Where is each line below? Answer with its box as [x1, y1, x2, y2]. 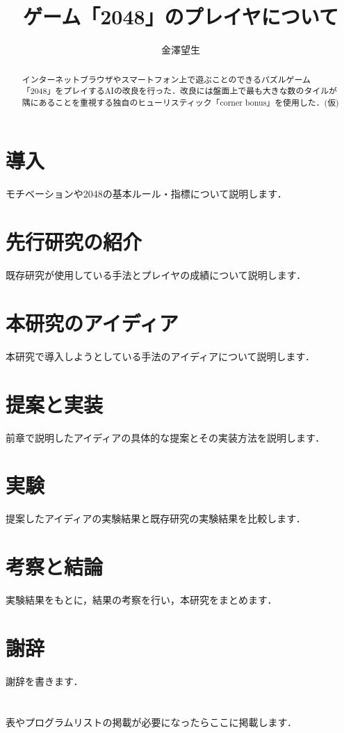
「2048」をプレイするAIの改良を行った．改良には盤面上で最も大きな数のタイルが [22, 85, 337, 97]
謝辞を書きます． [6, 673, 83, 688]
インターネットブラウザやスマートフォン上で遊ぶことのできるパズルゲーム [22, 73, 311, 85]
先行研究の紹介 [6, 227, 142, 256]
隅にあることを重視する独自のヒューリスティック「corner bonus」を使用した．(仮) [22, 96, 339, 108]
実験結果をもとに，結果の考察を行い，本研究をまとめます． [6, 593, 277, 607]
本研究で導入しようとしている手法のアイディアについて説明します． [6, 348, 315, 363]
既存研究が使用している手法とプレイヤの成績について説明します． [6, 268, 306, 282]
